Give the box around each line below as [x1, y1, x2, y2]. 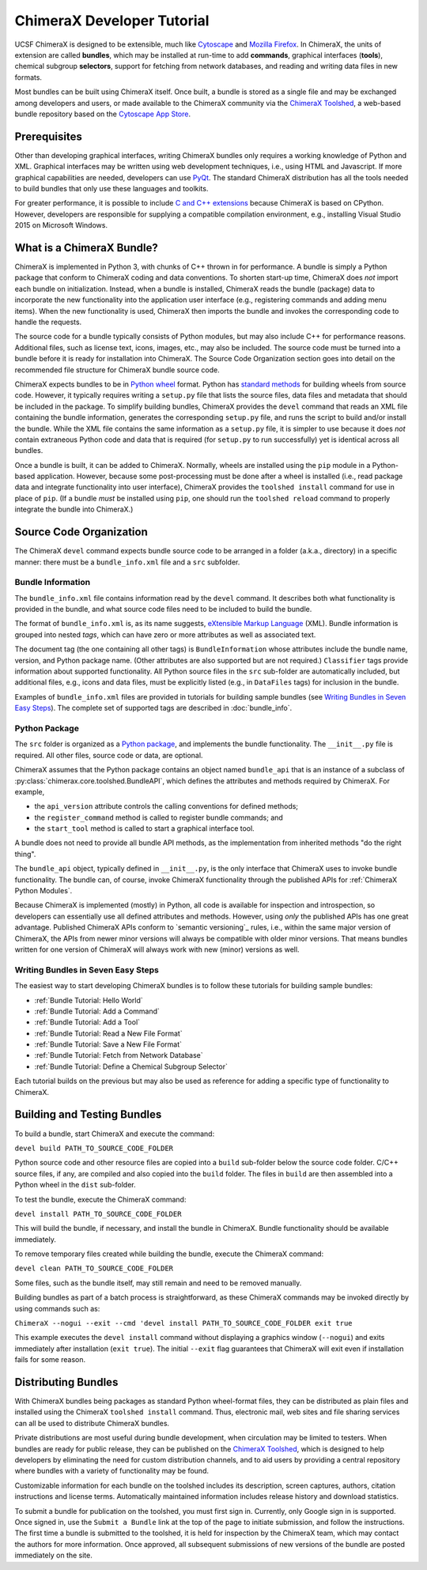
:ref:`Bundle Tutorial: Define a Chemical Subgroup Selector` [34, 1062, 229, 1071]
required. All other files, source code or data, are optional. [14, 750, 203, 760]
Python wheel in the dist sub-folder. [14, 1180, 136, 1190]
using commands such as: [14, 1304, 100, 1313]
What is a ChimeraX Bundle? [14, 241, 158, 255]
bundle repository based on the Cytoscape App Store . [14, 109, 191, 119]
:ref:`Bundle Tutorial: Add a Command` [34, 1006, 160, 1016]
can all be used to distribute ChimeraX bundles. [14, 1418, 170, 1428]
